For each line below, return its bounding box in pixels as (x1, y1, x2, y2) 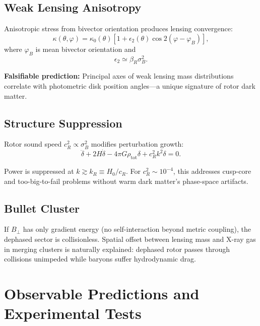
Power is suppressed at (4, 166, 74, 176)
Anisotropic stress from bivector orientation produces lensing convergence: (4, 23, 233, 34)
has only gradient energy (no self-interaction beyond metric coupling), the (23, 224, 251, 234)
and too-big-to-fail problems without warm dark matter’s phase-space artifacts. (4, 175, 248, 186)
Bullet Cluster (4, 200, 80, 216)
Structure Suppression (4, 115, 122, 131)
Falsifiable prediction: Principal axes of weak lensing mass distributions (4, 71, 234, 81)
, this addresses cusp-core (173, 166, 251, 176)
